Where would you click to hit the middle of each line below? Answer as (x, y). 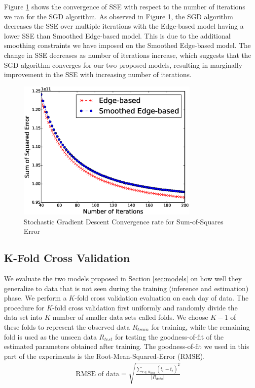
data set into (23, 317)
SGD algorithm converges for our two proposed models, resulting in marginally (123, 65)
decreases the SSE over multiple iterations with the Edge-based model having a (124, 26)
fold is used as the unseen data (51, 336)
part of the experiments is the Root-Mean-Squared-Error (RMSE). (105, 356)
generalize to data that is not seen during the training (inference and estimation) (126, 288)
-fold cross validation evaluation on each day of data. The (162, 298)
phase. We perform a (35, 298)
